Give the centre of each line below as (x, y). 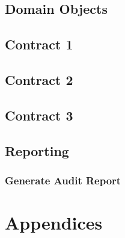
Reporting (37, 150)
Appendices (54, 222)
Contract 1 (39, 44)
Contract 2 (39, 79)
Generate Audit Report (63, 180)
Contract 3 (39, 115)
